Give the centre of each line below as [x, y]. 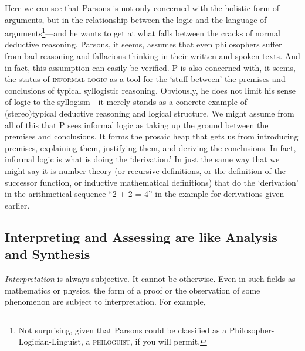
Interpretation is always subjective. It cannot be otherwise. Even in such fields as [150, 278]
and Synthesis [48, 254]
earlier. [17, 205]
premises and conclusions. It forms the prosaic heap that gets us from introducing [152, 136]
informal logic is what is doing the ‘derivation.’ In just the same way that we [142, 159]
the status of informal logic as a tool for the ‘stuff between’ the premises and [145, 79]
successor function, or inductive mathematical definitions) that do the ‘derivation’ [152, 182]
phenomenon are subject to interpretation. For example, [105, 301]
